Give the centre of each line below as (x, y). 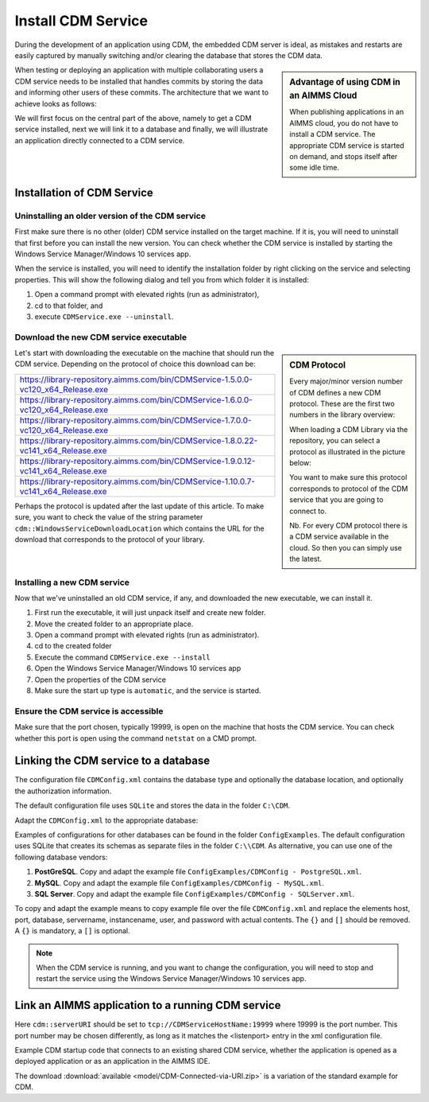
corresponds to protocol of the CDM (349, 489)
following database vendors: (61, 857)
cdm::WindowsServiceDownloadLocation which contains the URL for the (140, 528)
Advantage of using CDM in (345, 82)
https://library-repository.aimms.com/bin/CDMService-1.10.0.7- (137, 481)
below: (300, 463)
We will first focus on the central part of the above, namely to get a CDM (133, 118)
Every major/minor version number (346, 381)
